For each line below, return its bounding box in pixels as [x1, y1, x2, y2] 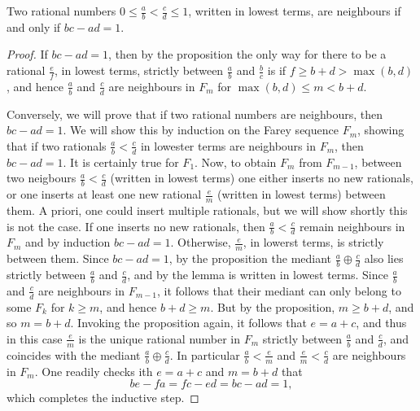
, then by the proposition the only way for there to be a [108, 46, 387, 63]
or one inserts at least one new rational [7, 186, 202, 203]
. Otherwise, [170, 234, 231, 251]
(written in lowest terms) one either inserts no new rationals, [110, 169, 413, 186]
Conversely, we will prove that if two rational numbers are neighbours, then [7, 105, 383, 122]
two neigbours [7, 169, 77, 186]
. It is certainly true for [63, 153, 179, 170]
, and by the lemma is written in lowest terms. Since [127, 266, 388, 283]
